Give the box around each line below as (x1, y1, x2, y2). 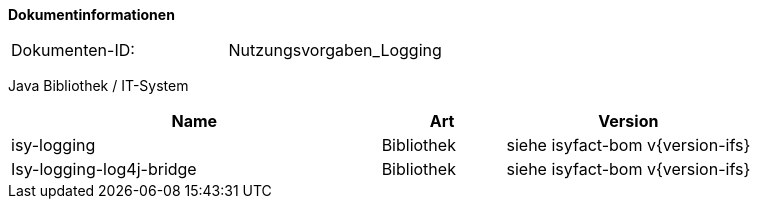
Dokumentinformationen (8, 6, 175, 23)
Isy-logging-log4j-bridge (11, 159, 197, 179)
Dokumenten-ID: (11, 40, 135, 60)
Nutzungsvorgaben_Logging (228, 40, 442, 60)
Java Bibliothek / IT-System (8, 77, 189, 94)
